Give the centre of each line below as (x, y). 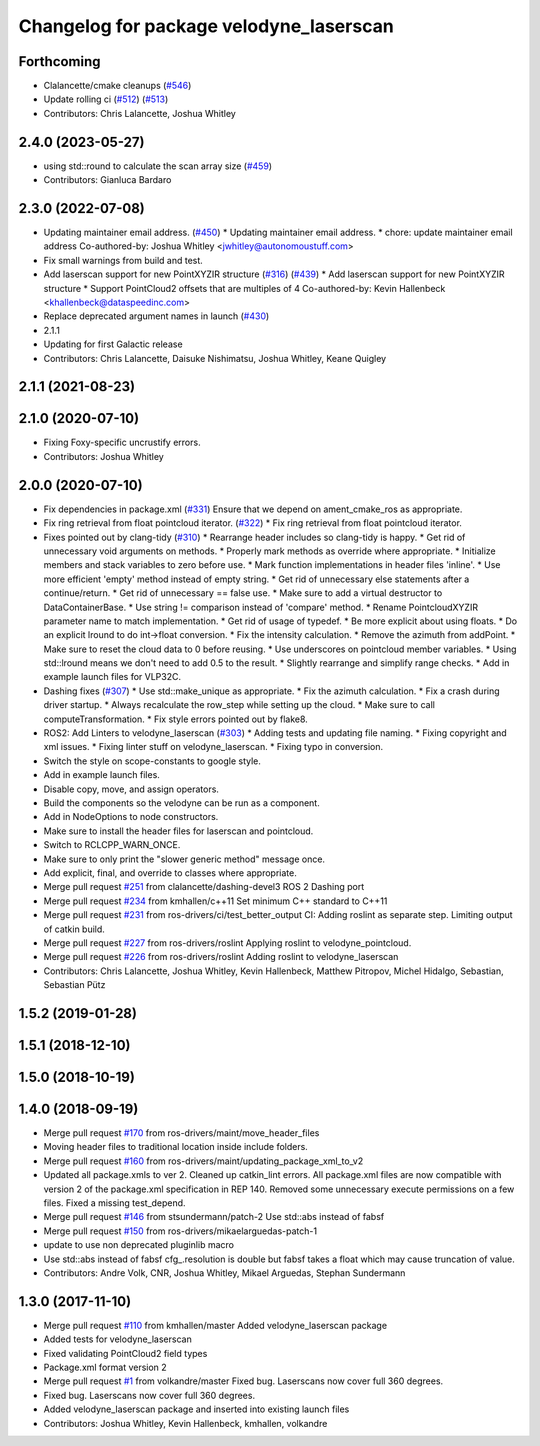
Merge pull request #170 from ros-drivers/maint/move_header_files (181, 1133)
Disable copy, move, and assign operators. (131, 789)
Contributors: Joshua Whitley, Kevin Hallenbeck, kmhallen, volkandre (185, 1423)
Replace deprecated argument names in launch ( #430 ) (156, 316)
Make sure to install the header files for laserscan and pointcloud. (178, 831)
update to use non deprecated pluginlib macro (139, 1245)
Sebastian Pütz (74, 985)
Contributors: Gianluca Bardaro (107, 180)
